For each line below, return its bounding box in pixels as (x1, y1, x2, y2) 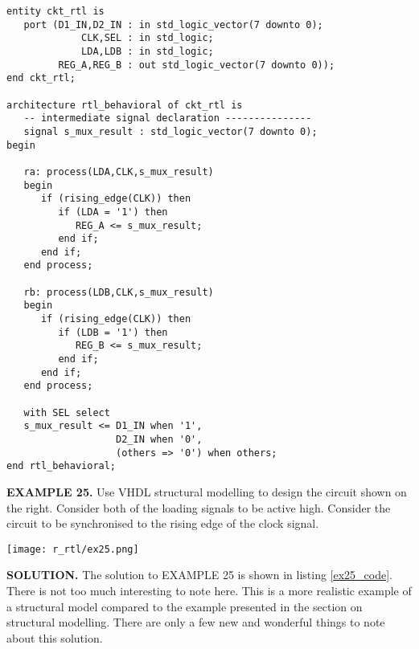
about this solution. (6, 629, 103, 646)
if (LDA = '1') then (58, 206, 168, 218)
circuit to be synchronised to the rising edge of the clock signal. (6, 515, 319, 532)
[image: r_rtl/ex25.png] (6, 543, 139, 555)
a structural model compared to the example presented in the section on (6, 598, 363, 614)
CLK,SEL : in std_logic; (81, 32, 214, 44)
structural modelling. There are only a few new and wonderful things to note (6, 614, 385, 631)
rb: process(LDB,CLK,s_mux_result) (23, 286, 214, 298)
